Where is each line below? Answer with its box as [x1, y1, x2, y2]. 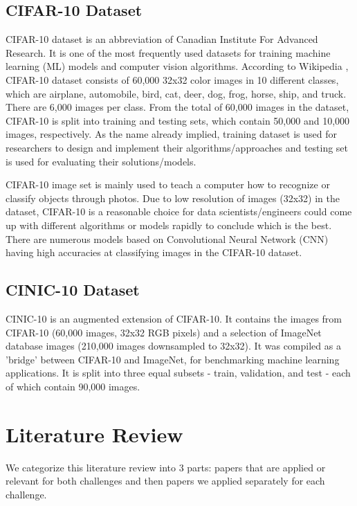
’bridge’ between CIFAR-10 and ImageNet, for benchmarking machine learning [6, 352, 340, 366]
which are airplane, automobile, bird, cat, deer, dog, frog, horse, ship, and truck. [6, 86, 347, 100]
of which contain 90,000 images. [6, 379, 140, 393]
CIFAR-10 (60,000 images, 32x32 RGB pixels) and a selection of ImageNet [6, 325, 322, 339]
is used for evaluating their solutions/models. [6, 154, 196, 168]
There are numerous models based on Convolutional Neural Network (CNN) [6, 231, 329, 246]
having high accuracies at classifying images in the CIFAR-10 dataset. [6, 245, 302, 260]
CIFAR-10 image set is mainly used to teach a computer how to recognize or [6, 177, 330, 192]
